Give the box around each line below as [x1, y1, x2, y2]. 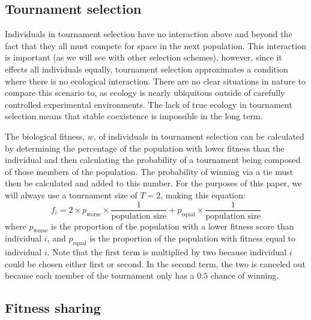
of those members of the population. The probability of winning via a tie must [5, 165, 294, 177]
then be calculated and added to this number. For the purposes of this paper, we [5, 177, 302, 189]
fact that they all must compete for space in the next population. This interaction [5, 39, 306, 52]
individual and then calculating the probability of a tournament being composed [5, 153, 301, 166]
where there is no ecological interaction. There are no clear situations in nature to [5, 74, 306, 87]
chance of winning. [210, 269, 279, 282]
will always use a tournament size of [5, 188, 137, 201]
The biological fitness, [5, 129, 85, 142]
